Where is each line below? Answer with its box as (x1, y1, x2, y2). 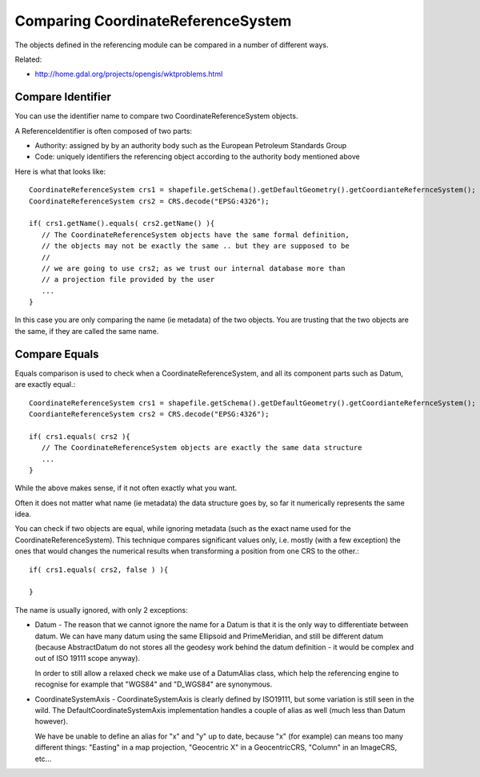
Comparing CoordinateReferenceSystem (14, 12, 292, 30)
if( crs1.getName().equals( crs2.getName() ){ (29, 219, 215, 228)
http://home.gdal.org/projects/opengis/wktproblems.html (34, 69, 223, 79)
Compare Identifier (14, 91, 112, 104)
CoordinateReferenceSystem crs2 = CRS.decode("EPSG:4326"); (29, 196, 270, 206)
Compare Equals (14, 347, 99, 360)
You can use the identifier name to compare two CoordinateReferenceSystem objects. (14, 111, 298, 121)
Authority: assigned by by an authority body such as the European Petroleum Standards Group (34, 141, 347, 151)
